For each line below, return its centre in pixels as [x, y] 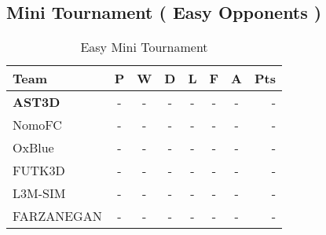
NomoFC [37, 125]
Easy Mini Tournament [144, 47]
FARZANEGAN [57, 216]
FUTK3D [39, 171]
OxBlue [33, 148]
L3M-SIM [39, 193]
